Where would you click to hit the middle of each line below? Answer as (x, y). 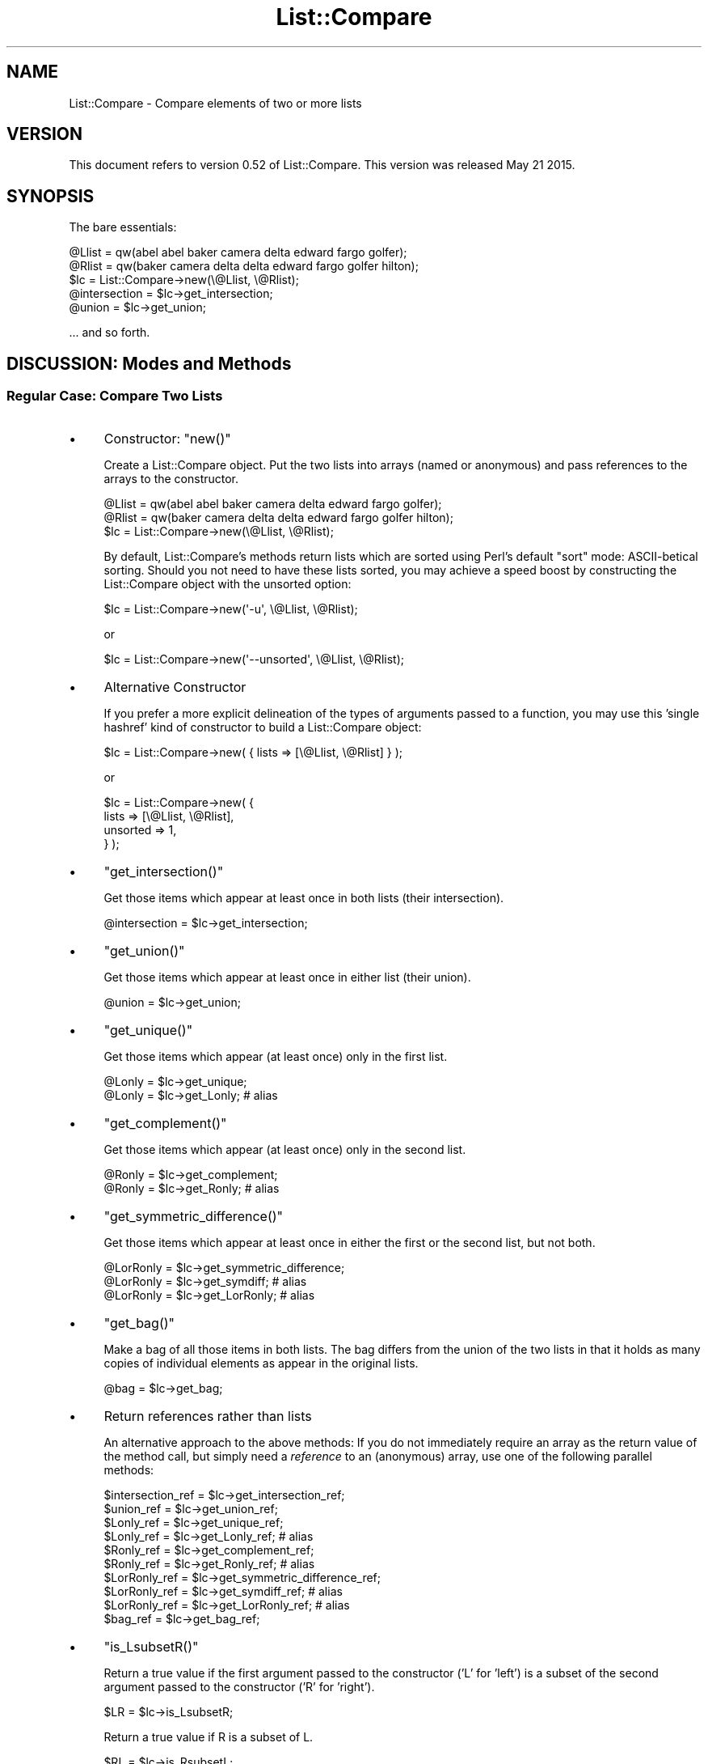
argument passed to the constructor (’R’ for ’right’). (239, 1686)
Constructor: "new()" (167, 438)
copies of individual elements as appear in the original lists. (261, 1363)
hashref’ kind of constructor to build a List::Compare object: (263, 727)
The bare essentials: (123, 227)
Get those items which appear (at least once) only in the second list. (285, 1149)
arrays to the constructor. (171, 478)
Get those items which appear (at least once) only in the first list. (276, 1056)
